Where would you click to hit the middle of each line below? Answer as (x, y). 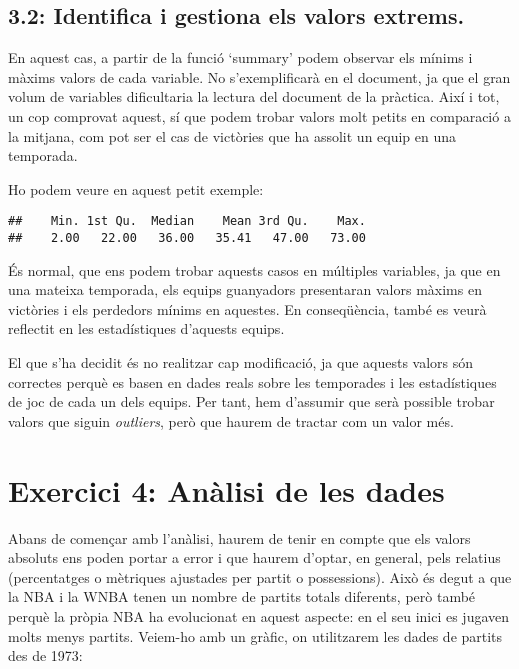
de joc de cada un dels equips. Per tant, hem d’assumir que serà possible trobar (251, 401)
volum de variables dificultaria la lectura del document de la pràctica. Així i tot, (254, 96)
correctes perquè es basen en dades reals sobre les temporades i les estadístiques (252, 381)
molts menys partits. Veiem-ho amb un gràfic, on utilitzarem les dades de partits (255, 635)
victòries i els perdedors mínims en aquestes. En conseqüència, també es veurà (247, 308)
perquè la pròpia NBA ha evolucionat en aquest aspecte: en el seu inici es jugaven (259, 615)
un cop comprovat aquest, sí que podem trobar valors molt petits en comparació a (259, 115)
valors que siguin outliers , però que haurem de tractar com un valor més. (231, 420)
